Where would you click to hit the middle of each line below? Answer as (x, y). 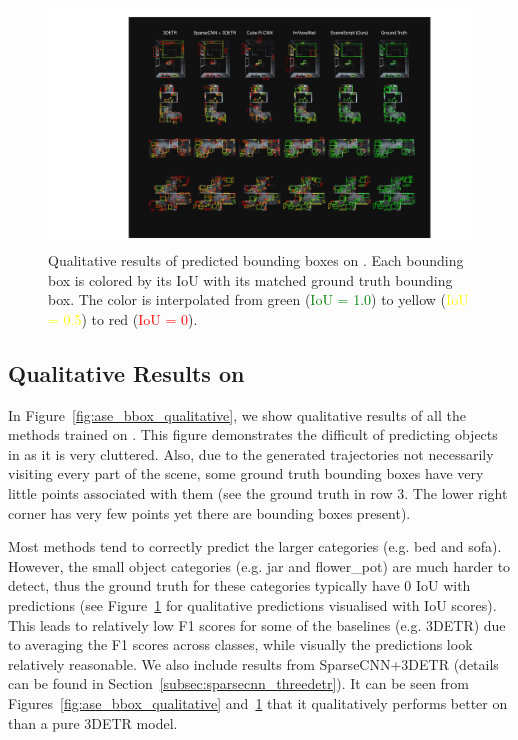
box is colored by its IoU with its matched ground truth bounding (250, 279)
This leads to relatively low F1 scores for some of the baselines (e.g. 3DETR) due (257, 624)
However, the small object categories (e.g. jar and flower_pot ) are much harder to (259, 565)
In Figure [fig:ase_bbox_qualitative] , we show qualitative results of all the (237, 414)
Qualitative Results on (126, 372)
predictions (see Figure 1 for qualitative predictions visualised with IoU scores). (252, 605)
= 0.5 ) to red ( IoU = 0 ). (123, 318)
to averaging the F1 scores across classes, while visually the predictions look (240, 644)
